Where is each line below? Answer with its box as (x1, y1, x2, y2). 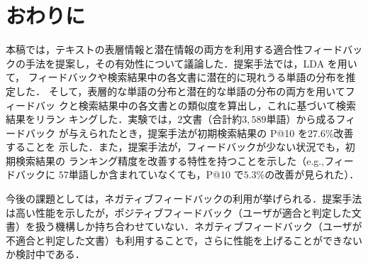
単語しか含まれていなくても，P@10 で (68, 167, 244, 182)
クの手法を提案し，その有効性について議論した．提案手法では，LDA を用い (6, 55, 357, 70)
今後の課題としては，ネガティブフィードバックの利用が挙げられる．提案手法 (6, 191, 362, 206)
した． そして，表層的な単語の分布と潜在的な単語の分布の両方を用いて (15, 83, 345, 98)
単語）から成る (266, 112, 336, 126)
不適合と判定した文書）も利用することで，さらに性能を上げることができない (6, 232, 363, 247)
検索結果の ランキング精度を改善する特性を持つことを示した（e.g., (15, 153, 325, 168)
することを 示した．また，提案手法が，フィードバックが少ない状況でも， (6, 139, 345, 154)
